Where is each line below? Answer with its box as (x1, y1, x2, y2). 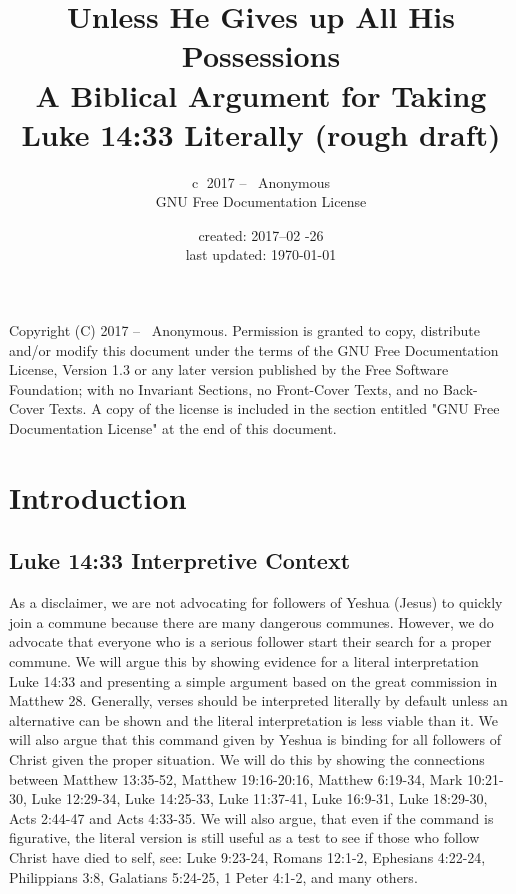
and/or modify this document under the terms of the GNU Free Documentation (9, 339, 499, 360)
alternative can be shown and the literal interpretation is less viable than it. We (9, 709, 498, 730)
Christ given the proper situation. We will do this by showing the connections (9, 748, 485, 769)
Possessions (181, 35, 341, 76)
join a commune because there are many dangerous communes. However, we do (9, 611, 494, 632)
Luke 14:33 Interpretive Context (9, 545, 351, 576)
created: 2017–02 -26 (198, 224, 324, 245)
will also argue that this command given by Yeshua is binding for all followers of (9, 729, 502, 750)
